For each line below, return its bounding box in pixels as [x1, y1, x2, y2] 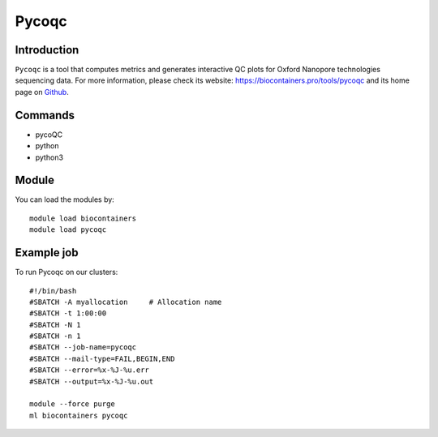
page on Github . [15, 87, 69, 96]
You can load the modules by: [15, 195, 115, 204]
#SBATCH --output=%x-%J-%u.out [29, 377, 154, 386]
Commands [15, 108, 75, 122]
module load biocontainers [29, 213, 137, 223]
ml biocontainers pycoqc [29, 410, 128, 420]
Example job [15, 246, 79, 259]
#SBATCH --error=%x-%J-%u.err [29, 366, 150, 375]
